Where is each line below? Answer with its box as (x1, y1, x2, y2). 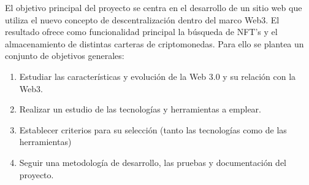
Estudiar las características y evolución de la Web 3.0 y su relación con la (19, 69, 296, 82)
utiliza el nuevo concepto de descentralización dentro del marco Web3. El (5, 13, 280, 26)
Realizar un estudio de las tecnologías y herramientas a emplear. (19, 103, 261, 116)
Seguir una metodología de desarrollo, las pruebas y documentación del (19, 155, 286, 168)
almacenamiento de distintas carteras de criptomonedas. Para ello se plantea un (5, 37, 304, 50)
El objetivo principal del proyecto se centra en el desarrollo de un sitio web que (5, 1, 302, 14)
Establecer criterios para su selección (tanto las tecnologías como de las (19, 123, 287, 136)
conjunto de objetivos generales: (5, 49, 124, 62)
